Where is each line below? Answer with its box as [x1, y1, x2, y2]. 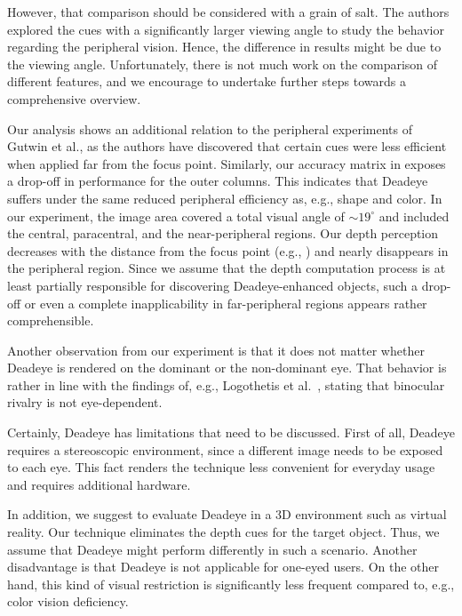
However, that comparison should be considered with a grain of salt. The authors [7, 3, 450, 20]
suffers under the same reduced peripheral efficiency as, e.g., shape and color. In [7, 188, 442, 207]
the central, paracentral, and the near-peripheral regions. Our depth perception [7, 224, 439, 243]
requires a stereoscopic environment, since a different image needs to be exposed [7, 440, 443, 459]
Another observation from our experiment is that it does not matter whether [7, 340, 425, 359]
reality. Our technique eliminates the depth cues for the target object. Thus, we [7, 523, 440, 541]
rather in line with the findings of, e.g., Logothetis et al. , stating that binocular [7, 375, 445, 394]
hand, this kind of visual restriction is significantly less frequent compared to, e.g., [7, 574, 455, 593]
